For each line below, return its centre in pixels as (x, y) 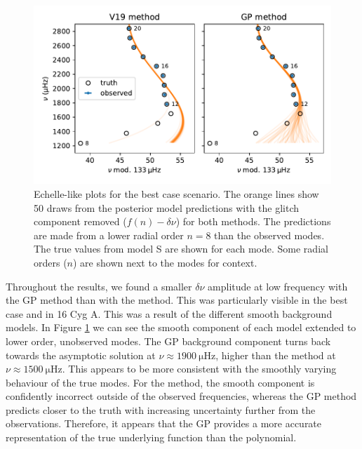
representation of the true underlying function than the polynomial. (151, 437)
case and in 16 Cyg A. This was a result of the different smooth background (169, 313)
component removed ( (80, 221)
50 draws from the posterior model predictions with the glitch (167, 207)
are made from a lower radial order (109, 235)
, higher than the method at (276, 355)
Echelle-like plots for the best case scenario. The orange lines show (176, 193)
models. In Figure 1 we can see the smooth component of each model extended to (181, 327)
